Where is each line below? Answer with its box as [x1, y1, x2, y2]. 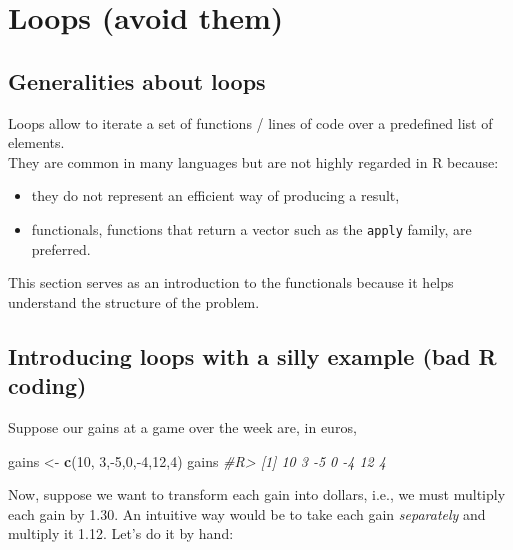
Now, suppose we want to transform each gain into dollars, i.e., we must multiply [8, 484, 506, 505]
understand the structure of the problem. [8, 291, 260, 312]
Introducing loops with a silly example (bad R [8, 340, 497, 371]
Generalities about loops [8, 65, 266, 96]
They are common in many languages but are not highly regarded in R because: [8, 151, 499, 172]
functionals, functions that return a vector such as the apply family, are [31, 218, 472, 239]
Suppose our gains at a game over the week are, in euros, [8, 416, 357, 437]
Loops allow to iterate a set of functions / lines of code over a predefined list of [8, 112, 493, 133]
